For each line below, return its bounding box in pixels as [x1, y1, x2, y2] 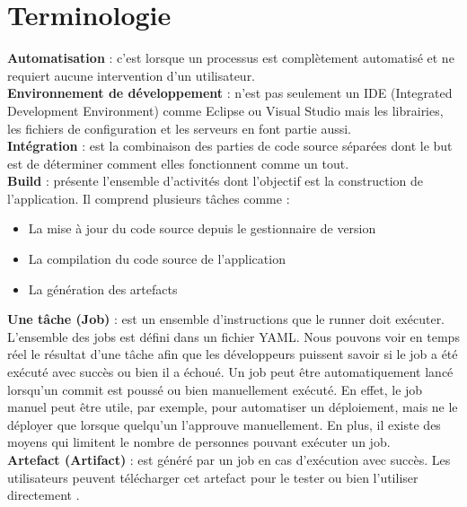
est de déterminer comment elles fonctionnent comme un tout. [7, 153, 349, 172]
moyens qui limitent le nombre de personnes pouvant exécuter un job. [7, 433, 391, 451]
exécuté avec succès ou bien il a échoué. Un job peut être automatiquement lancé [7, 363, 454, 381]
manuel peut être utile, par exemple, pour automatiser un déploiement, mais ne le [7, 398, 458, 416]
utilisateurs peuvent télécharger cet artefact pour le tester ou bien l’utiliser [7, 468, 419, 486]
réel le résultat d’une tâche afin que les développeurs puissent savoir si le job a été [7, 345, 458, 363]
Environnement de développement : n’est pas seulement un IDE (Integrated [7, 83, 453, 102]
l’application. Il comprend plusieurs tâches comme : [7, 188, 290, 207]
